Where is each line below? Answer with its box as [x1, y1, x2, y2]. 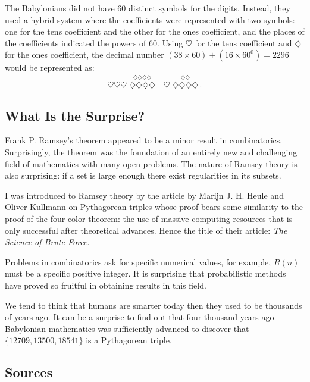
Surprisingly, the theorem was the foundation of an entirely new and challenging [5, 145, 298, 158]
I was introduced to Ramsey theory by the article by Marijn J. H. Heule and [5, 189, 284, 201]
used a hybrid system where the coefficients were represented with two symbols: [5, 13, 295, 26]
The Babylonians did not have [5, 2, 115, 14]
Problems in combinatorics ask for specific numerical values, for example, [5, 255, 271, 268]
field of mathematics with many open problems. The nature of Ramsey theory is [5, 157, 298, 170]
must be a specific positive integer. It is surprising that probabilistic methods [5, 267, 286, 280]
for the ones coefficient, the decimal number [5, 48, 164, 61]
